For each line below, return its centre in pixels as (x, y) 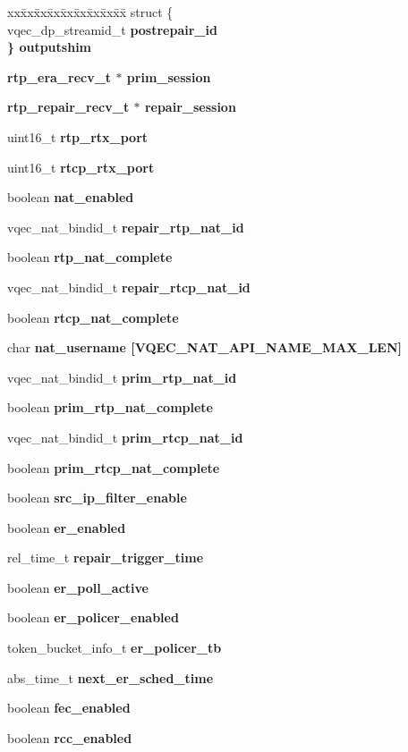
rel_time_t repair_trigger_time (106, 558)
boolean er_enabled (67, 527)
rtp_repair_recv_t (68, 107)
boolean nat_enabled (71, 197)
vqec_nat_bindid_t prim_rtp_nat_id (122, 377)
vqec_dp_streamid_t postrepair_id (112, 29)
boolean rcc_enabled (70, 737)
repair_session (190, 107)
